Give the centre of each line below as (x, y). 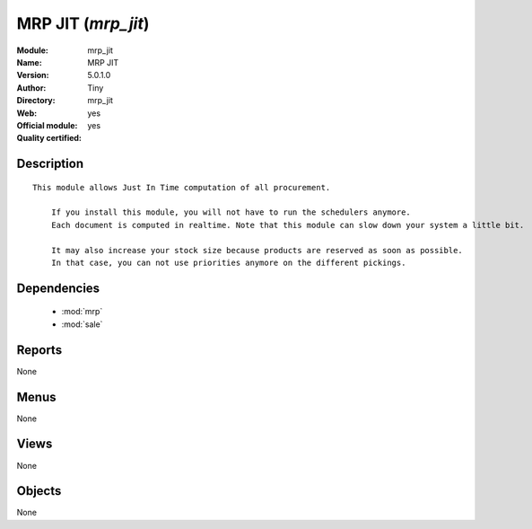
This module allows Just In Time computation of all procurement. (182, 187)
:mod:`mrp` (82, 312)
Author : (31, 88)
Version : (33, 75)
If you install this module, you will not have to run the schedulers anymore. (231, 212)
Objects (39, 491)
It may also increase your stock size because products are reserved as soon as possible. (257, 250)
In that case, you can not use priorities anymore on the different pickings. (228, 263)
